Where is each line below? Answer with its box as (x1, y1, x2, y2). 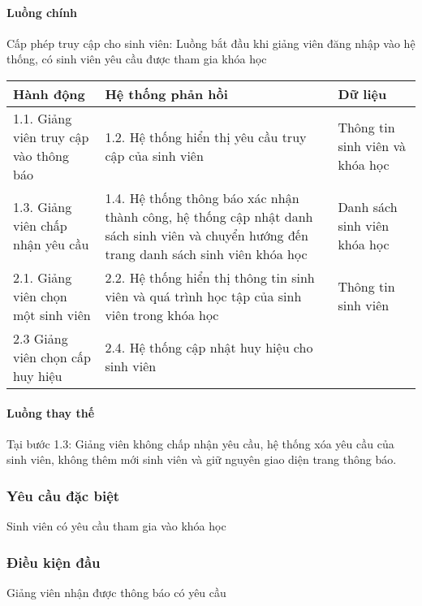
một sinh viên (13, 305, 91, 324)
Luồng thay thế (6, 404, 95, 421)
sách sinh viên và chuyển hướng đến (105, 225, 308, 245)
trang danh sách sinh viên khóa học (105, 244, 308, 263)
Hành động (13, 84, 85, 103)
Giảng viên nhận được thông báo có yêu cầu (6, 584, 226, 600)
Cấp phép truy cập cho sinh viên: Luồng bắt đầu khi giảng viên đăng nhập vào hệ (6, 34, 416, 51)
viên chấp (13, 216, 67, 236)
